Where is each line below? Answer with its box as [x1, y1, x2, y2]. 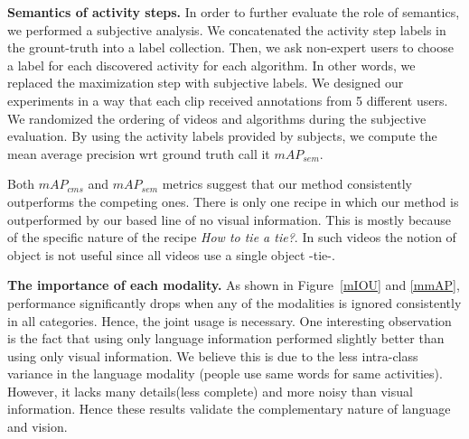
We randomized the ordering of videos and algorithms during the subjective [7, 108, 427, 127]
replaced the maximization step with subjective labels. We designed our [7, 73, 404, 92]
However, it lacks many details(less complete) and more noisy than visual [7, 381, 413, 400]
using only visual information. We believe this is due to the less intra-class [7, 346, 418, 365]
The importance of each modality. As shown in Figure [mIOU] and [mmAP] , [7, 276, 460, 294]
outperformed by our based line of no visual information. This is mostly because [7, 210, 452, 229]
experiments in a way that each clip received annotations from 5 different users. [7, 90, 448, 109]
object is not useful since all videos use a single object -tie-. [7, 245, 335, 264]
